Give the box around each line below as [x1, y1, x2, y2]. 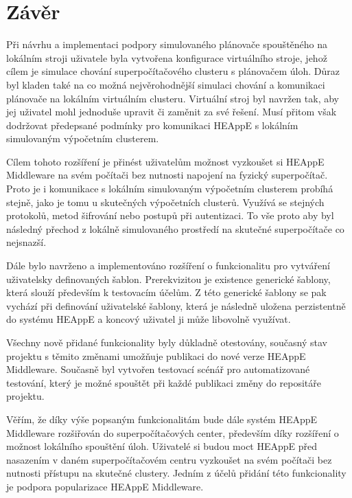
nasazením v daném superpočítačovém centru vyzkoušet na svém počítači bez [6, 452, 332, 466]
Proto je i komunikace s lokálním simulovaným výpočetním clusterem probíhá [6, 181, 333, 196]
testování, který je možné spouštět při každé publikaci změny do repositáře [6, 375, 321, 389]
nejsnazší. [6, 235, 47, 249]
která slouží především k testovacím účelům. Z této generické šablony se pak [6, 285, 327, 299]
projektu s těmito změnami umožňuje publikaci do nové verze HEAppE [6, 348, 306, 363]
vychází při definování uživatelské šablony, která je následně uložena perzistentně [6, 298, 346, 313]
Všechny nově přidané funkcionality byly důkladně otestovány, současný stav [6, 335, 327, 349]
